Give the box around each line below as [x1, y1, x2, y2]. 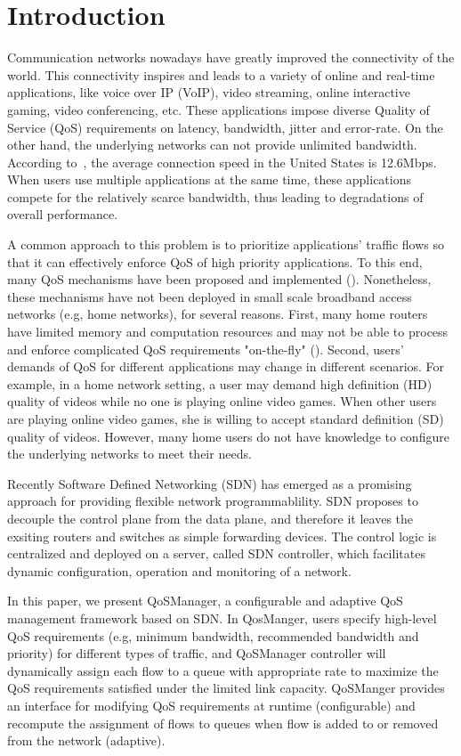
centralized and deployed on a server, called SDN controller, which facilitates [7, 544, 425, 563]
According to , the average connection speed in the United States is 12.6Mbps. [7, 152, 437, 171]
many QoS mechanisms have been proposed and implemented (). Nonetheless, [7, 270, 432, 289]
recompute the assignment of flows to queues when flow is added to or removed [7, 713, 439, 732]
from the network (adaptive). [7, 731, 166, 750]
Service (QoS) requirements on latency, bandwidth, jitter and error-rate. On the [7, 118, 443, 136]
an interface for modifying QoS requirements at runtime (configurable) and [7, 695, 416, 714]
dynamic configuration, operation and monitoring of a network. [7, 561, 352, 580]
